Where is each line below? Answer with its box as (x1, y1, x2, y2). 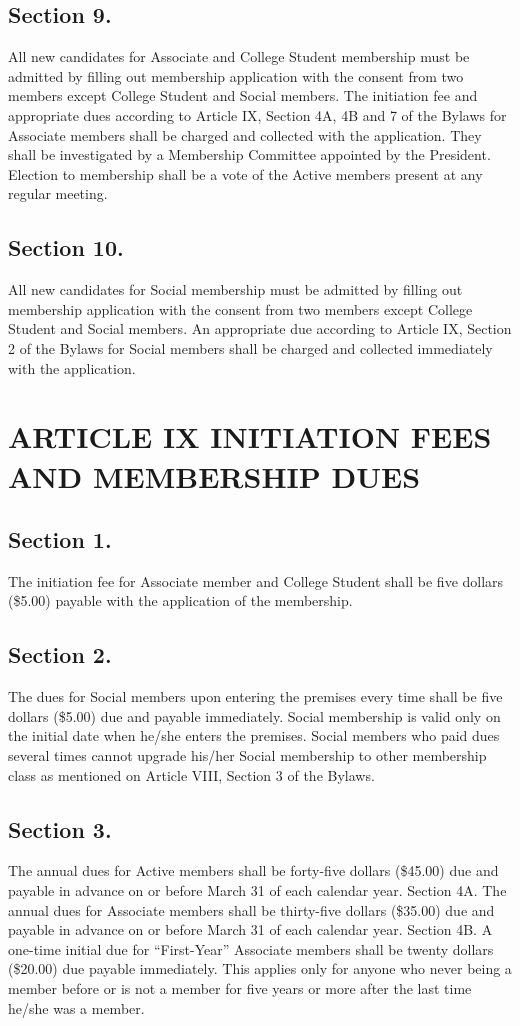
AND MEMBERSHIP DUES (8, 455, 421, 496)
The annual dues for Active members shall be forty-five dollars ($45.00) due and (8, 860, 499, 881)
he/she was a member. (8, 997, 145, 1018)
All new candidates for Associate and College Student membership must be (8, 46, 470, 67)
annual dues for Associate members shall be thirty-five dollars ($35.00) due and (8, 899, 495, 920)
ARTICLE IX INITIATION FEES (8, 416, 492, 457)
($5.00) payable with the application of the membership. (8, 590, 353, 611)
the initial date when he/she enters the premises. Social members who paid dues (8, 725, 500, 746)
